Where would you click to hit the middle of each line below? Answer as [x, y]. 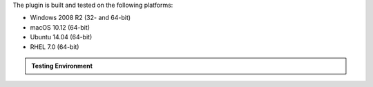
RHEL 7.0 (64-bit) [55, 47]
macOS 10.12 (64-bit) [60, 27]
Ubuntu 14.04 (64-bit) [61, 37]
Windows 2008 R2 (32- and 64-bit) [80, 18]
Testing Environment [62, 66]
